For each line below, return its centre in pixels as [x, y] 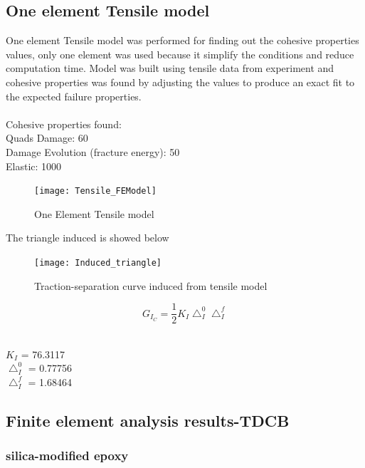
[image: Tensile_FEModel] [95, 191]
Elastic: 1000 [34, 166]
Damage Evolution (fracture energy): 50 [93, 151]
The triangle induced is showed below [88, 238]
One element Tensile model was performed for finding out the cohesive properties [182, 40]
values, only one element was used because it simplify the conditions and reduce [180, 54]
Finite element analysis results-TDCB [148, 421]
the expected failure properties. [74, 96]
